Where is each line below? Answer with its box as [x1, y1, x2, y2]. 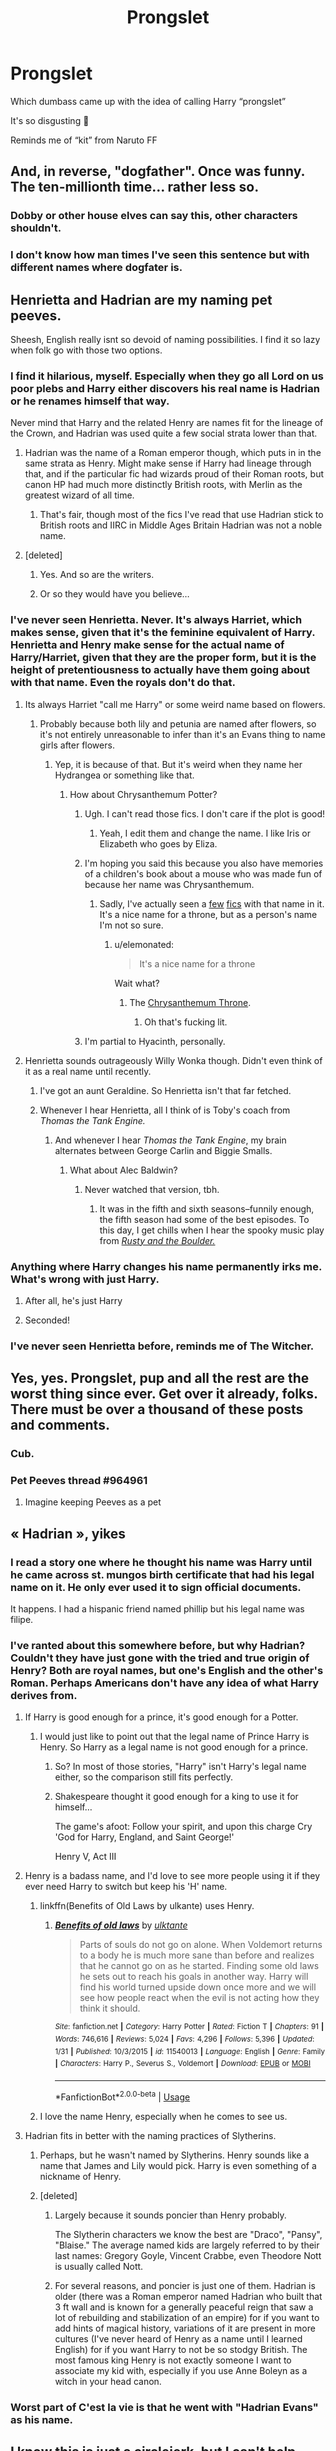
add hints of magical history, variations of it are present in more [54, 2322, 316, 2334]
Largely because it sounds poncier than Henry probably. [54, 2209, 287, 2221]
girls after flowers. [39, 739, 115, 751]
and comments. [10, 1417, 110, 1434]
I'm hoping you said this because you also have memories [84, 857, 324, 869]
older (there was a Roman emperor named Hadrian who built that [54, 2290, 323, 2302]
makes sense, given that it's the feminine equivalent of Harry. [10, 626, 316, 640]
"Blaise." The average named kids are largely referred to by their [54, 2239, 320, 2251]
